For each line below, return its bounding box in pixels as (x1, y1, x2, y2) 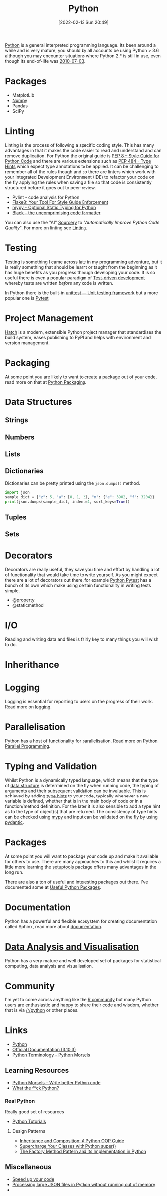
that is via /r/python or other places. (5, 1007, 79, 1013)
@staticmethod (12, 602, 44, 608)
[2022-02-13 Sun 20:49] (58, 19, 109, 25)
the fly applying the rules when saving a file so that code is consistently (5, 179, 152, 185)
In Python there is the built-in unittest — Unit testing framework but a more (5, 290, 158, 296)
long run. (5, 869, 24, 875)
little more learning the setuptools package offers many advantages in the (5, 864, 157, 870)
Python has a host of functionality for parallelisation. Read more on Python (5, 738, 158, 744)
